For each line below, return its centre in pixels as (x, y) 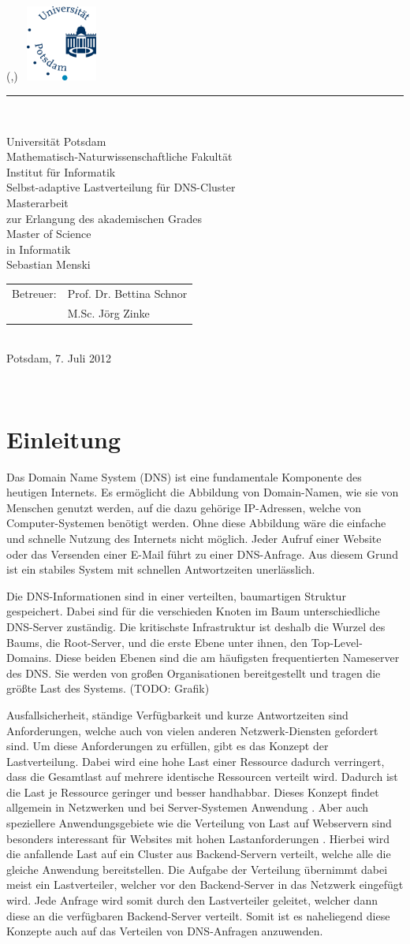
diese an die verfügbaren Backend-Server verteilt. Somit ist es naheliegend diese (198, 915)
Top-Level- (337, 642)
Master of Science (49, 234)
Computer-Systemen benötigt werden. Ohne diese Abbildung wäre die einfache (196, 523)
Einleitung (64, 439)
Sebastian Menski (48, 264)
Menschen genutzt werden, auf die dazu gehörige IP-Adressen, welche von (184, 507)
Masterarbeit (37, 203)
